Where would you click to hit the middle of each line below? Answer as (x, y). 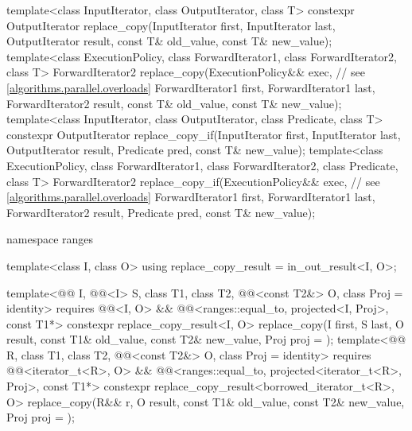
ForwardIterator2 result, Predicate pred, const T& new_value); (161, 212)
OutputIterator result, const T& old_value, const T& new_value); (169, 41)
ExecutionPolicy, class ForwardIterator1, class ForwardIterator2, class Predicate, (202, 165)
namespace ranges (50, 239)
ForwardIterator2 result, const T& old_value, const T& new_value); (174, 103)
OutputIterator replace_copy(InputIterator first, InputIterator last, (171, 25)
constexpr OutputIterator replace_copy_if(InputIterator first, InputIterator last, (204, 134)
